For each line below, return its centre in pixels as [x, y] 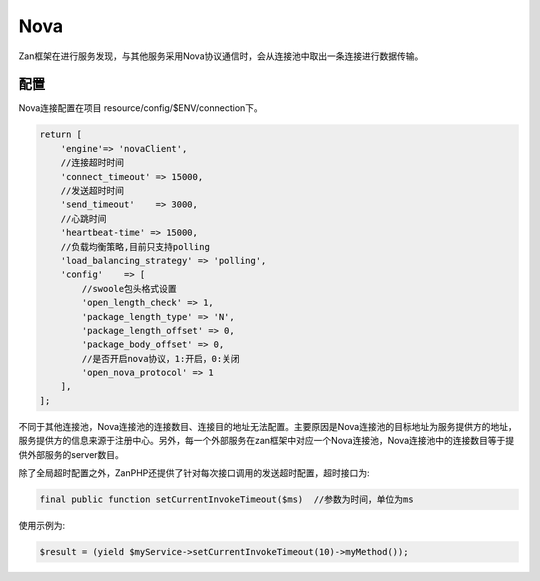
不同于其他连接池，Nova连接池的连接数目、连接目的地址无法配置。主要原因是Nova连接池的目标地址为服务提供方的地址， [267, 426]
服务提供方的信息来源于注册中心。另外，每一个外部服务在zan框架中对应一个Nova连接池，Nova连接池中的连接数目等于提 [266, 441]
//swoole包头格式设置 [129, 288]
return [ [61, 134]
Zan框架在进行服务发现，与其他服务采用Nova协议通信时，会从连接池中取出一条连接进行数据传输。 [221, 56]
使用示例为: [42, 525]
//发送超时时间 [92, 190]
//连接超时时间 [92, 163]
